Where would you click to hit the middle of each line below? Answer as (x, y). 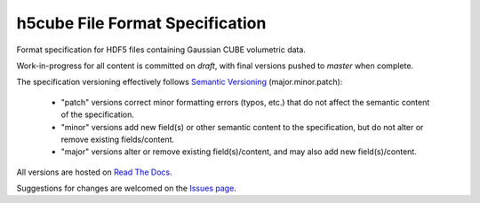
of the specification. (98, 114)
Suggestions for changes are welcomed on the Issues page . (127, 188)
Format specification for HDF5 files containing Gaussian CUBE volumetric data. (161, 50)
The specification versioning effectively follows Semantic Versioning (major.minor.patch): (180, 82)
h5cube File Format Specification (141, 23)
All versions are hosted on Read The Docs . (94, 172)
